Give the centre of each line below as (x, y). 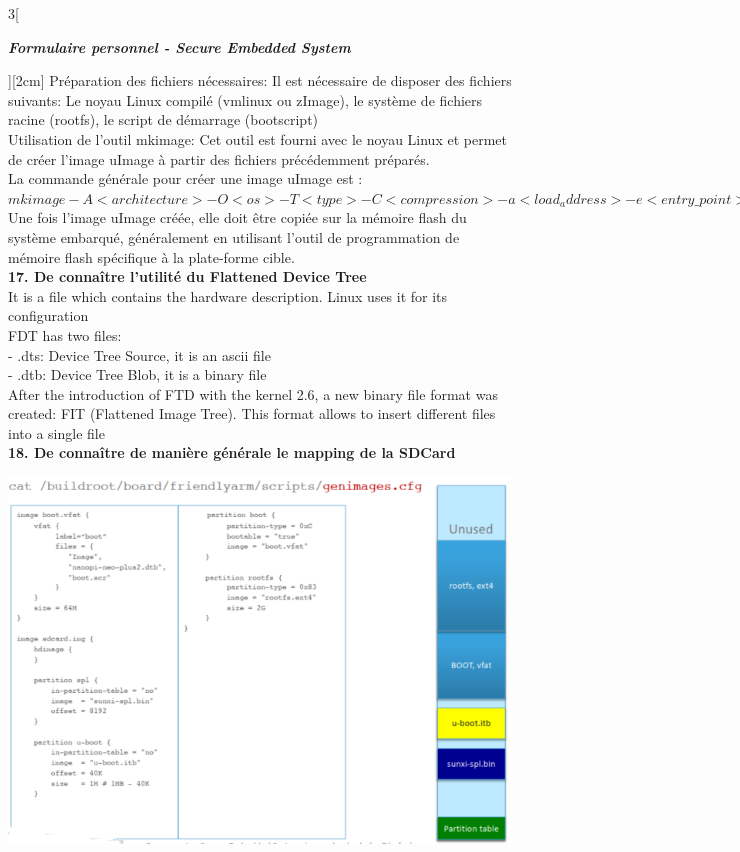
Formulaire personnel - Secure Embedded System (179, 46)
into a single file (56, 432)
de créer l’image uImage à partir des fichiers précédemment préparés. (219, 158)
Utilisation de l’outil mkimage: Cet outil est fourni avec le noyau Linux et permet (257, 138)
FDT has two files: (65, 334)
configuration (48, 315)
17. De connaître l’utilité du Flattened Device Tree (187, 276)
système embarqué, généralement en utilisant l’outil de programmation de (234, 236)
